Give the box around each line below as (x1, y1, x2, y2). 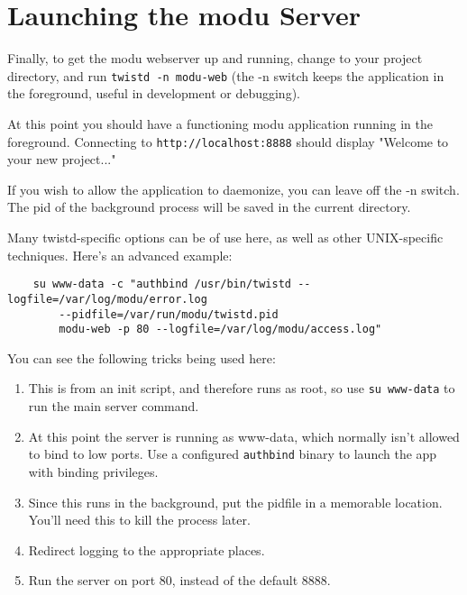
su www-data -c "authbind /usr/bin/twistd (32, 278, 291, 291)
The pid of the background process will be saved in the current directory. (7, 197, 411, 216)
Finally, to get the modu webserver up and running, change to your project (7, 49, 423, 68)
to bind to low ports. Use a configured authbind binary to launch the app (28, 444, 437, 463)
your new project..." (7, 150, 116, 169)
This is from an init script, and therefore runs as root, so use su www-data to (28, 379, 455, 398)
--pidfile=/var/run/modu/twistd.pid (59, 307, 279, 321)
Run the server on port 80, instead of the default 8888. (28, 571, 331, 590)
